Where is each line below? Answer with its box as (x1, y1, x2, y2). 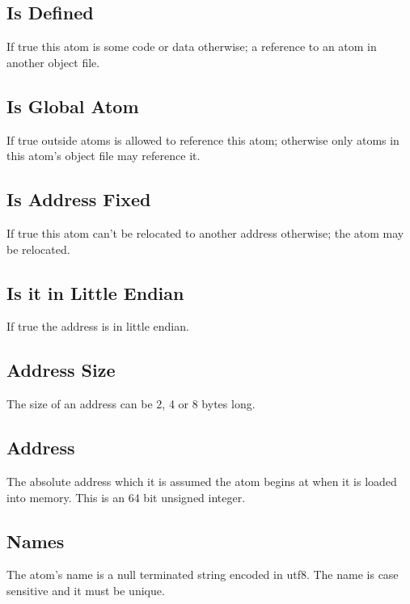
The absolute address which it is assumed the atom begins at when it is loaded (6, 472, 397, 489)
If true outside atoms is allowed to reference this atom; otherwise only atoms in (6, 131, 399, 148)
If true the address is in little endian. (6, 318, 189, 335)
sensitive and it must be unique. (6, 581, 165, 598)
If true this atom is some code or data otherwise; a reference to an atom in (6, 38, 377, 55)
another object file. (6, 53, 100, 70)
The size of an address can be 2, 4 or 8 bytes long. (6, 395, 256, 412)
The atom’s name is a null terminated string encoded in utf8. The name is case (6, 566, 399, 583)
